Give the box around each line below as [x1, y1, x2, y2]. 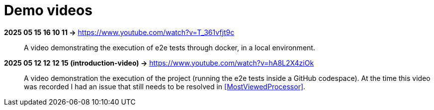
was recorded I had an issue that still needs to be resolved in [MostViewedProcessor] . [24, 82, 306, 91]
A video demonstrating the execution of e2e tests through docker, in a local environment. [24, 43, 315, 52]
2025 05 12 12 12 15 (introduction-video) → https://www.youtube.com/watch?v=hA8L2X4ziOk [4, 58, 314, 67]
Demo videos [4, 2, 92, 19]
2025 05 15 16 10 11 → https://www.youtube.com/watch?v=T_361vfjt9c [4, 28, 235, 37]
